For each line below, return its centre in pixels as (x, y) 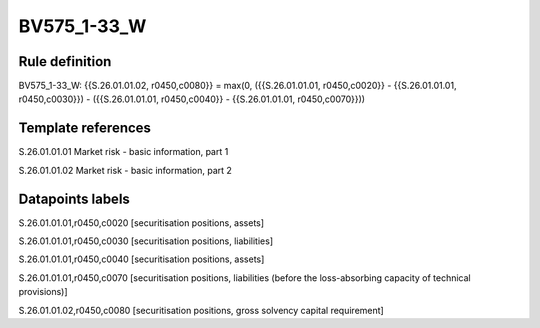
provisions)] (43, 292)
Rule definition (65, 61)
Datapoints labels (74, 198)
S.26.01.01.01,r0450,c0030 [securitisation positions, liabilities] (146, 241)
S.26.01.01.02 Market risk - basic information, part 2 (125, 170)
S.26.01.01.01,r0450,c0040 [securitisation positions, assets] (141, 259)
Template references (85, 128)
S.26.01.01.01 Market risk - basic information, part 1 (123, 152)
